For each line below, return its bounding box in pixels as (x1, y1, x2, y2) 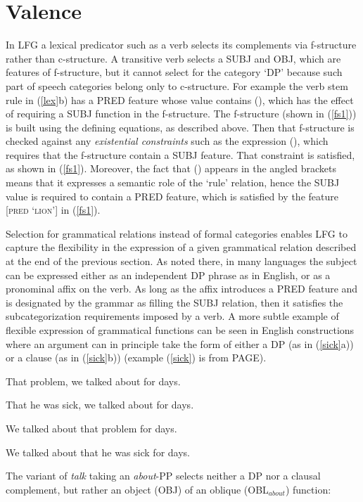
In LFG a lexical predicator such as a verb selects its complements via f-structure (6, 37, 357, 52)
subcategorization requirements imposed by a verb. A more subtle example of (6, 309, 339, 323)
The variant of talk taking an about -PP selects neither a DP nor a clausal (6, 468, 321, 483)
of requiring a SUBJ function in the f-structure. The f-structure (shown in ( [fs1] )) (6, 106, 357, 121)
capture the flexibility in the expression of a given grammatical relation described (6, 240, 357, 255)
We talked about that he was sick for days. (6, 444, 190, 459)
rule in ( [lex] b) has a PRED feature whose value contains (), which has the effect (6, 92, 354, 107)
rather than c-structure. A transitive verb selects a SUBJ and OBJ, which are (6, 51, 341, 65)
